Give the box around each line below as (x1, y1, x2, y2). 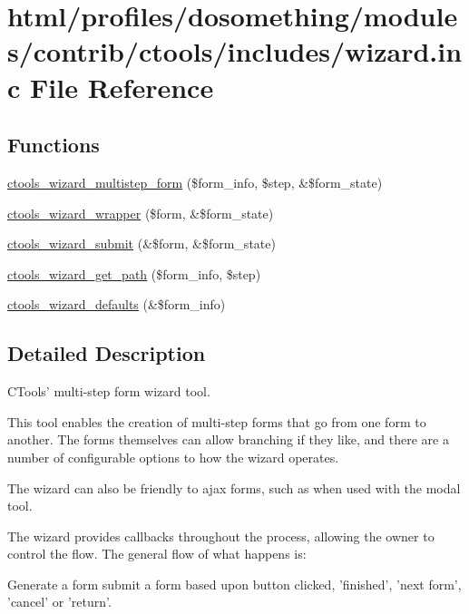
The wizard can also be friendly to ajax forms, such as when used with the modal (7, 478, 461, 497)
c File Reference (7, 68, 214, 105)
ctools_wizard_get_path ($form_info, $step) (7, 264, 261, 283)
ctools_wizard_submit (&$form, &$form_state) (7, 234, 276, 253)
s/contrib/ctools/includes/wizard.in (7, 33, 463, 70)
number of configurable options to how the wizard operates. (7, 447, 339, 466)
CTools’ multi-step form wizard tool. (7, 382, 210, 401)
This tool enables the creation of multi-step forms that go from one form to (7, 412, 426, 431)
